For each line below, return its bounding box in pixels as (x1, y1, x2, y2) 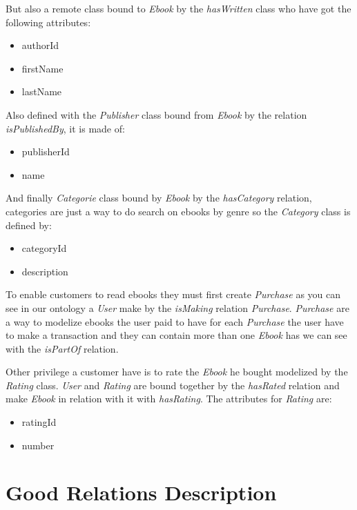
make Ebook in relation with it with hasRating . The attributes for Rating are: (6, 391, 332, 406)
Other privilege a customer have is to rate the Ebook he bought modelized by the (6, 364, 348, 379)
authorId (21, 38, 59, 52)
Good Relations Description (6, 478, 277, 507)
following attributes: (6, 14, 91, 29)
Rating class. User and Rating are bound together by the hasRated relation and (6, 377, 340, 392)
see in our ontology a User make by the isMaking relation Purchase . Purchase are (6, 300, 349, 315)
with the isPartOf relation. (6, 341, 119, 355)
